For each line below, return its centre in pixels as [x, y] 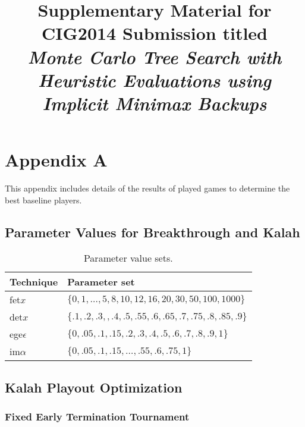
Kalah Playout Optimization [94, 387]
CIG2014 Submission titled [155, 33]
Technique [34, 282]
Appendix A [56, 160]
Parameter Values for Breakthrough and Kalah [152, 232]
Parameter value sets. [128, 258]
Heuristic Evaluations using [155, 80]
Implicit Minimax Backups [155, 103]
